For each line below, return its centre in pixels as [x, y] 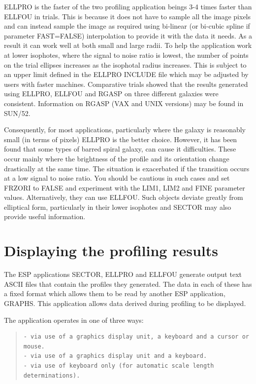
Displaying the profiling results [111, 250]
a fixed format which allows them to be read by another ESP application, [115, 293]
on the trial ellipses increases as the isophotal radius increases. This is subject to [125, 64]
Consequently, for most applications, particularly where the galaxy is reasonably [125, 130]
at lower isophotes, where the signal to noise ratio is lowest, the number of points [126, 55]
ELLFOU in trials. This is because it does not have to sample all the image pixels [128, 16]
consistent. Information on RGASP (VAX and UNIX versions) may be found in [124, 103]
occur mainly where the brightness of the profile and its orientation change [117, 158]
